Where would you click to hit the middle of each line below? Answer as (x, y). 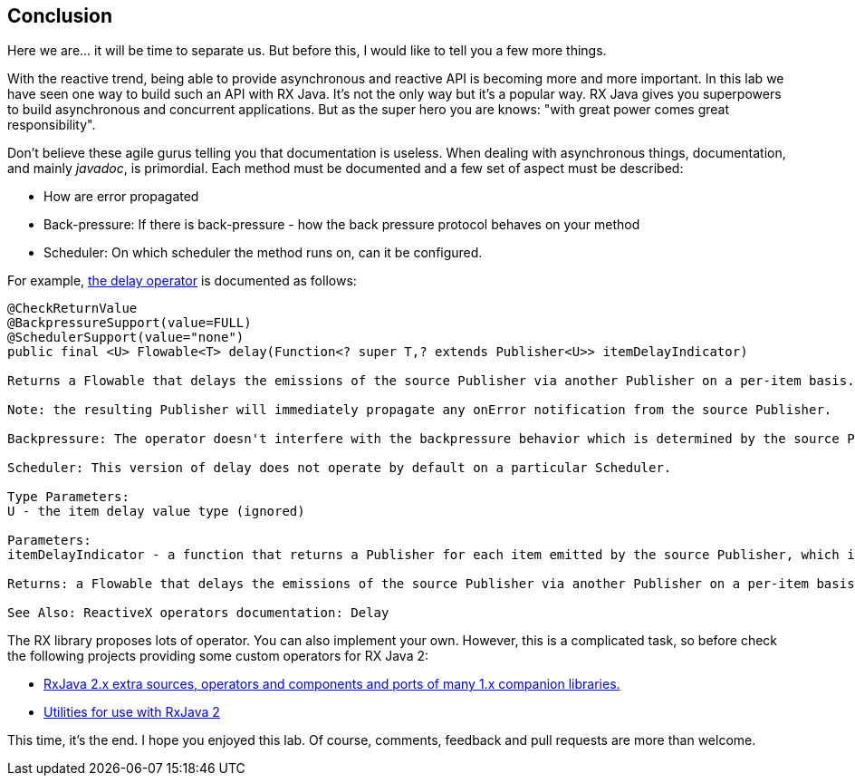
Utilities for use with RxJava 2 (132, 712)
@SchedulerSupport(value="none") (126, 338)
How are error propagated (121, 197)
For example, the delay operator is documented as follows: (182, 281)
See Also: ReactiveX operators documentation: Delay (198, 613)
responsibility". (52, 125)
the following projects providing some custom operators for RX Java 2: (218, 656)
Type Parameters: (68, 497)
